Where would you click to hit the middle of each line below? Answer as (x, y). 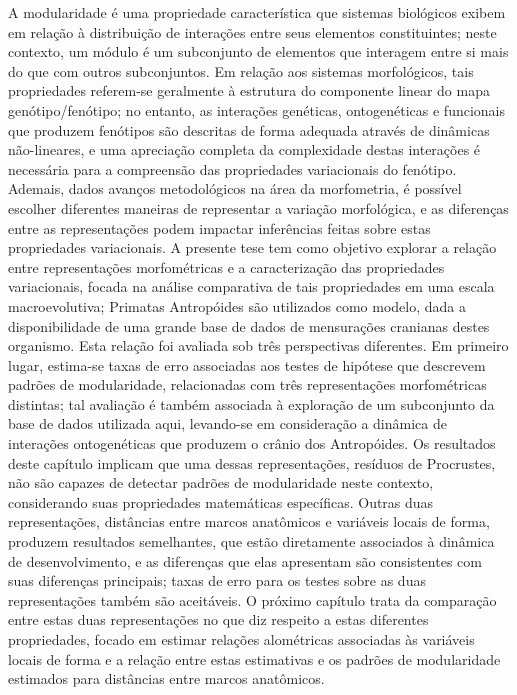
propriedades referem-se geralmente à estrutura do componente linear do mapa (249, 90)
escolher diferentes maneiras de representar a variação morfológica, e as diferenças (258, 207)
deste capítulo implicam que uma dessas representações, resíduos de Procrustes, (252, 462)
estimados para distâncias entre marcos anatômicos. (166, 678)
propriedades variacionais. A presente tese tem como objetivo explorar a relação (252, 247)
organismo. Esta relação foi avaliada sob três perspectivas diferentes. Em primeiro (258, 345)
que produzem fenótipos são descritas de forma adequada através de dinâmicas (249, 129)
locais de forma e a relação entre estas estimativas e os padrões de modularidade (254, 658)
